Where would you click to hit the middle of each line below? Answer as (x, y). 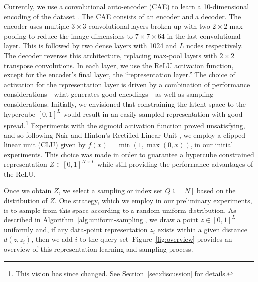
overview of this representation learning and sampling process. (98, 248)
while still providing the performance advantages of (175, 164)
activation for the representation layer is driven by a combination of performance (127, 84)
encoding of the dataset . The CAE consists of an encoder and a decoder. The (123, 16)
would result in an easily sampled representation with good (153, 113)
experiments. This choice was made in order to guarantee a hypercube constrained (129, 154)
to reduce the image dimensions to (81, 35)
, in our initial (212, 144)
